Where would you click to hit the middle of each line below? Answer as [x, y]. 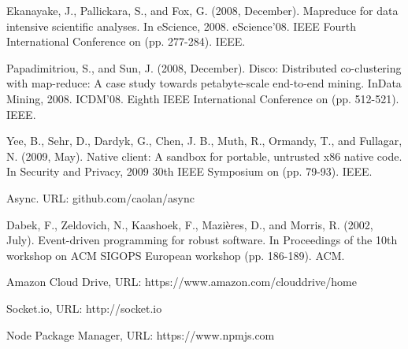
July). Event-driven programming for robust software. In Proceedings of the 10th [202, 240]
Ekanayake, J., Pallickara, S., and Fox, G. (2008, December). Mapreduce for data [202, 10]
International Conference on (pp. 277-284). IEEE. [126, 41]
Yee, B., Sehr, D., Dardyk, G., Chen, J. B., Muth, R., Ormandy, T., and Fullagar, [204, 141]
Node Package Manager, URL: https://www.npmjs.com [141, 334]
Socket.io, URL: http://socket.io [84, 308]
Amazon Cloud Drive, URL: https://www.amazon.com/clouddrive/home [182, 282]
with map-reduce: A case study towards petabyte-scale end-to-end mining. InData [204, 83]
